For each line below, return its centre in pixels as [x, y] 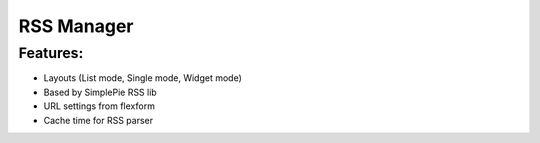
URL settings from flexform [99, 106]
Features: [51, 53]
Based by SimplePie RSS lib [100, 92]
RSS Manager [76, 26]
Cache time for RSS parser [98, 120]
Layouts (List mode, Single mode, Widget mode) [142, 78]
